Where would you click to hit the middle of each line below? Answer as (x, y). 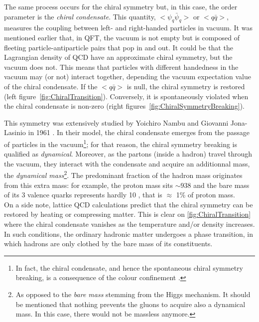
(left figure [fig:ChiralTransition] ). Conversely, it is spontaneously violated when (126, 96)
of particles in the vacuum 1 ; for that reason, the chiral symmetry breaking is (121, 143)
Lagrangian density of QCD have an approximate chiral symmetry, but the (118, 57)
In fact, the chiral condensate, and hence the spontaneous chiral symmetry (129, 267)
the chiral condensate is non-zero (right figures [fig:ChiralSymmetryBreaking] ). (124, 106)
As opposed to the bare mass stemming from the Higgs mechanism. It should (133, 294)
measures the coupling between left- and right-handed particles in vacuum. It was (128, 28)
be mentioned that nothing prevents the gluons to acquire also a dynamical (130, 304)
